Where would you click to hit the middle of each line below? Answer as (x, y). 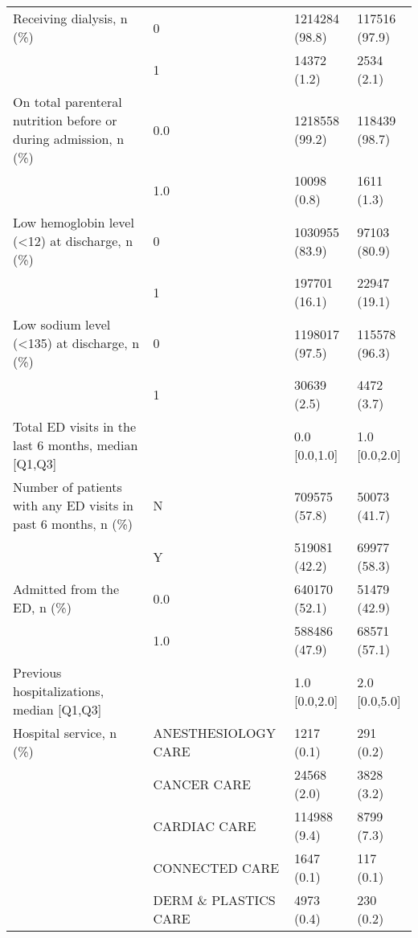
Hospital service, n (65, 733)
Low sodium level (62, 324)
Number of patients (68, 487)
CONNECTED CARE (216, 867)
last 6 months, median (76, 445)
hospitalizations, (59, 691)
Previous (37, 672)
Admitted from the (66, 589)
